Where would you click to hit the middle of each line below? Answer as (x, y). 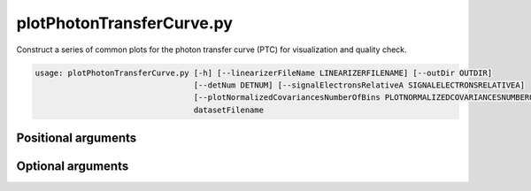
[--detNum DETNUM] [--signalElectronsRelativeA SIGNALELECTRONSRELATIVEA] (359, 85)
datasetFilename (229, 110)
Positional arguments (77, 138)
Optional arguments (73, 167)
